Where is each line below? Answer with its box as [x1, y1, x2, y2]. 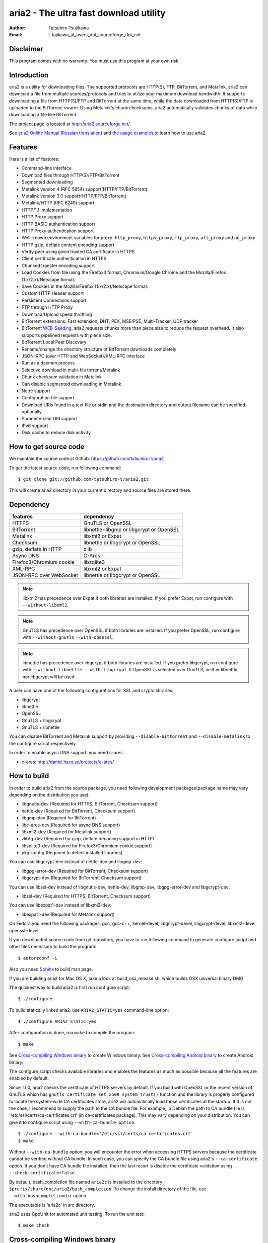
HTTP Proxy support [21, 214, 64, 220]
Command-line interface [21, 165, 72, 171]
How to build [9, 772, 49, 780]
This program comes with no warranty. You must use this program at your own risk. [9, 58, 180, 64]
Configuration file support [21, 395, 74, 401]
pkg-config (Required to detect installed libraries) [21, 850, 123, 856]
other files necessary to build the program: [9, 944, 97, 950]
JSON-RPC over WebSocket [12, 572, 78, 579]
